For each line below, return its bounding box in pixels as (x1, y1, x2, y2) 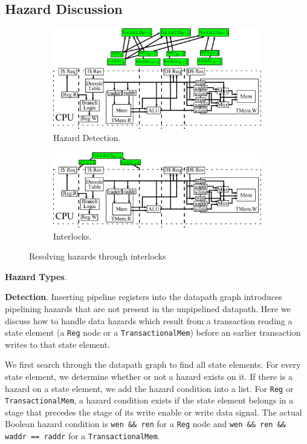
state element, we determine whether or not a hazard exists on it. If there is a (5, 370, 293, 382)
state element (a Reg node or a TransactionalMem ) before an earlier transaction (5, 326, 301, 339)
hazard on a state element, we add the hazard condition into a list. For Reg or (5, 382, 294, 394)
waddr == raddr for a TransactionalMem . (5, 429, 160, 442)
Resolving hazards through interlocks (29, 250, 166, 263)
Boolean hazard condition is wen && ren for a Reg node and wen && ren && (5, 417, 286, 430)
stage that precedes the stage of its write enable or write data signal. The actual (5, 405, 302, 418)
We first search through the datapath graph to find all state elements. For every (5, 358, 301, 371)
